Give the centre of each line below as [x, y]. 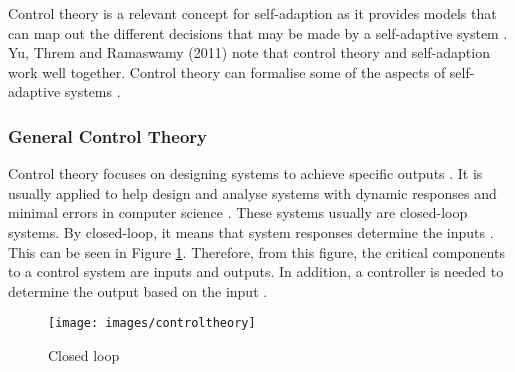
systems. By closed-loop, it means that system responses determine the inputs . [251, 231]
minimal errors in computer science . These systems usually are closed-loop [238, 212]
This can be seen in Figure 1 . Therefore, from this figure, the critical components [256, 251]
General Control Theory [108, 135]
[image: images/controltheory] [152, 323]
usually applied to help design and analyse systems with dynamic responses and [252, 192]
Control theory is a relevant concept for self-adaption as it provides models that [252, 13]
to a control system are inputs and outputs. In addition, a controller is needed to [256, 271]
